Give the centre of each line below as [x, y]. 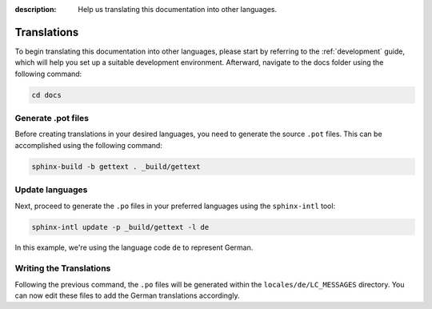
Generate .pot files [52, 118]
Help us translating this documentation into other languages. [178, 9]
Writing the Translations [63, 268]
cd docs [46, 95]
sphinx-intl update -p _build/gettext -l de [120, 227]
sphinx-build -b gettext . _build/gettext [116, 167]
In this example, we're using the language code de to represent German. [134, 247]
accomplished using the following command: [89, 145]
